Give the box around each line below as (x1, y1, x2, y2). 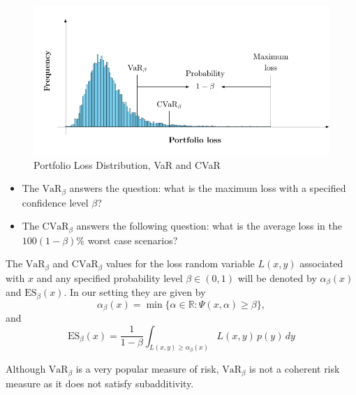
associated (299, 256, 343, 271)
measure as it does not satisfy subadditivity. (6, 375, 194, 390)
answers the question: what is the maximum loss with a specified (69, 181, 346, 195)
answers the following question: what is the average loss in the (76, 218, 342, 233)
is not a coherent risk (249, 362, 340, 376)
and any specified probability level (36, 270, 183, 285)
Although (6, 362, 46, 376)
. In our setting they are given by (64, 285, 206, 299)
